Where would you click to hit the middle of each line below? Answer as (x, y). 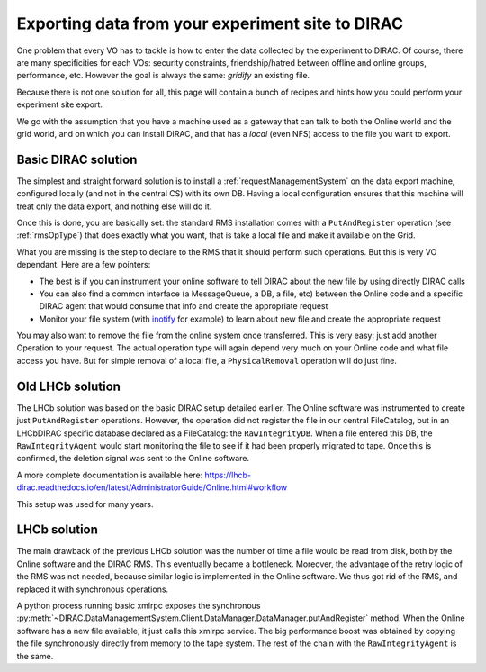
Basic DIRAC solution (77, 159)
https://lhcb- (228, 475)
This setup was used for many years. (85, 504)
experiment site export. (60, 104)
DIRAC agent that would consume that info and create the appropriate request (184, 306)
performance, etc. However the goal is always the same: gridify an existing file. (163, 76)
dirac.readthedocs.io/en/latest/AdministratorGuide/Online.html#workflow (152, 487)
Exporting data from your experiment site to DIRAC (210, 23)
